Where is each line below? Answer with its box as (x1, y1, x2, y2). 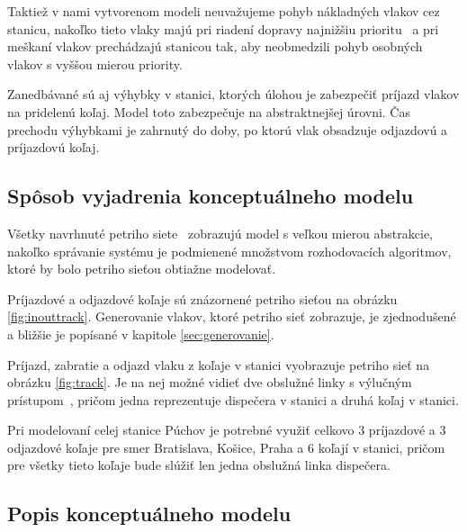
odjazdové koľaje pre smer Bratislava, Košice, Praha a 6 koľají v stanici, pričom (7, 437, 445, 456)
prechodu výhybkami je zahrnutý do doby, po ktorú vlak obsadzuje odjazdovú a (7, 120, 448, 139)
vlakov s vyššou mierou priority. (7, 54, 183, 73)
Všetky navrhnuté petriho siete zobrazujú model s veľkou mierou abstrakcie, (7, 223, 434, 242)
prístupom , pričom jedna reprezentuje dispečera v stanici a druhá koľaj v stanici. (7, 390, 459, 409)
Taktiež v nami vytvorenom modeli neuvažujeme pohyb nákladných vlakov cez (7, 2, 440, 20)
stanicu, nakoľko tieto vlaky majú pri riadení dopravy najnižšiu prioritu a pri (7, 19, 439, 38)
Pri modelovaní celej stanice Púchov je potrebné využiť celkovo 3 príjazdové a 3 (7, 420, 446, 439)
